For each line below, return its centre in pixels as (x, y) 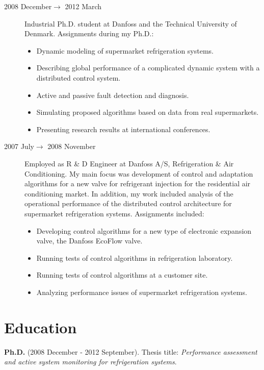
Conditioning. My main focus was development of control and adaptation (139, 173)
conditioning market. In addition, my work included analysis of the (129, 193)
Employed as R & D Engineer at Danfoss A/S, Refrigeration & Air (129, 163)
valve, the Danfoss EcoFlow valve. (89, 241)
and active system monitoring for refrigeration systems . (90, 362)
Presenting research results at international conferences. (123, 129)
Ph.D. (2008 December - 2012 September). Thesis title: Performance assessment (131, 351)
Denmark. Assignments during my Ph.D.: (89, 33)
